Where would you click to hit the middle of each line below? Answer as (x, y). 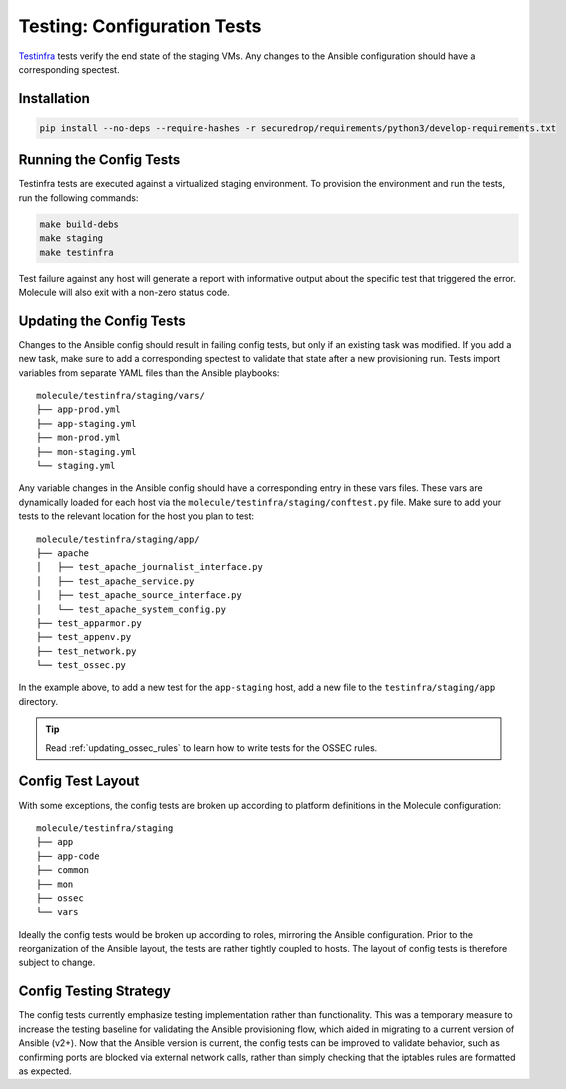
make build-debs (79, 224)
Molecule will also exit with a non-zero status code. (124, 292)
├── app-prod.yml (78, 409)
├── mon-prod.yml (78, 438)
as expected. (45, 1071)
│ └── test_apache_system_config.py (131, 609)
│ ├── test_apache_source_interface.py (139, 595)
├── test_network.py (86, 651)
